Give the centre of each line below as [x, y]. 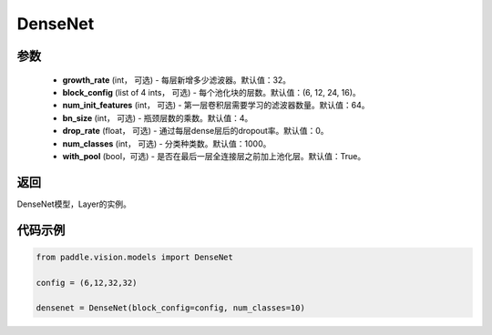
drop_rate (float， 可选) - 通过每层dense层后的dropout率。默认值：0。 [195, 131]
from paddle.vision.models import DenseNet [135, 257]
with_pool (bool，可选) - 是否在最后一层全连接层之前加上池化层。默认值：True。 [214, 156]
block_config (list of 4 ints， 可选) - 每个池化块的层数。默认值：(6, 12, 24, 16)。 [212, 92]
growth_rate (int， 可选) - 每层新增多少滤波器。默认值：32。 [177, 80]
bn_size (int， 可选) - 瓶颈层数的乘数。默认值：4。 [158, 117]
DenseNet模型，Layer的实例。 [74, 204]
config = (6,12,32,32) [87, 283]
